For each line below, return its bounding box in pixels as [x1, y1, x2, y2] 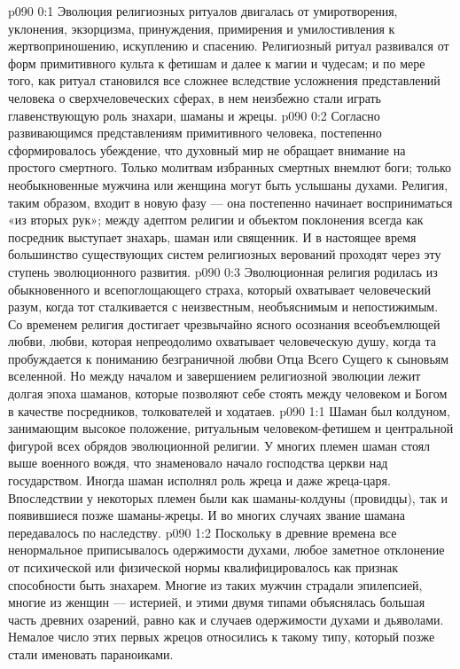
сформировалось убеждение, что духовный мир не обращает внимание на [8, 140, 406, 159]
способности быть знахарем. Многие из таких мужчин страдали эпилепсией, [8, 575, 423, 594]
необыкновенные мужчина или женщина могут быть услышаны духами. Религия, [8, 175, 448, 193]
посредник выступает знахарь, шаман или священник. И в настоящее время [8, 227, 417, 246]
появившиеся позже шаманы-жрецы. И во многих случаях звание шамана [8, 506, 405, 524]
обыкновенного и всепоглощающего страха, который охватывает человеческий [8, 279, 431, 298]
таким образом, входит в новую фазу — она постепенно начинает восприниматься [8, 193, 453, 211]
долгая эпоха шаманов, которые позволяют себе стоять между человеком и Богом [8, 384, 448, 403]
